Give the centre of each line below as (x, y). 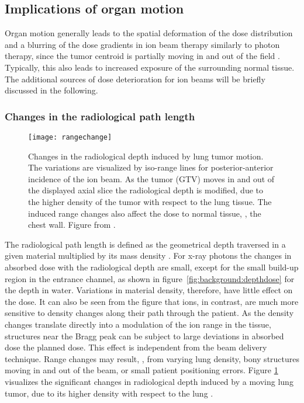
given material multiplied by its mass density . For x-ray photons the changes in (148, 256)
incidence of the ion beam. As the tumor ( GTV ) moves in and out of (151, 178)
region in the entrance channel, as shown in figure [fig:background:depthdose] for (150, 278)
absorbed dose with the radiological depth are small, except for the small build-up (152, 267)
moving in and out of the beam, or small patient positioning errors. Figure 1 (141, 370)
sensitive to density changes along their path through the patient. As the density (149, 313)
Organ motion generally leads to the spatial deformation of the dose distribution (149, 33)
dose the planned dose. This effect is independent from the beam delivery (136, 347)
